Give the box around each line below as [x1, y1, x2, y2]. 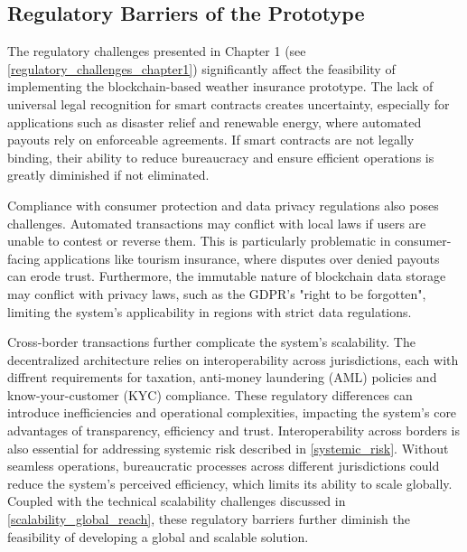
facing [7, 248, 41, 267]
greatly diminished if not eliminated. [7, 165, 210, 184]
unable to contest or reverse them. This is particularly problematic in [7, 231, 391, 250]
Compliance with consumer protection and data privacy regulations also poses [7, 195, 439, 214]
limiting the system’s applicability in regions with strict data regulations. [7, 302, 412, 321]
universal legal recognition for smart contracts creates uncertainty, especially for [7, 94, 450, 113]
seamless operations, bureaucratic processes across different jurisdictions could [7, 456, 440, 475]
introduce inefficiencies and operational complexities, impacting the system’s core [7, 403, 457, 422]
